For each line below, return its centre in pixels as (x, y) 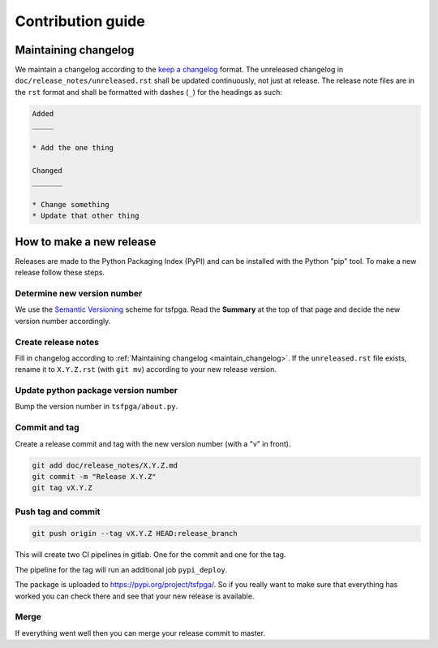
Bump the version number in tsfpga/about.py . (97, 407)
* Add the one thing (73, 147)
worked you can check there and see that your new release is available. (135, 596)
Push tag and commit (58, 512)
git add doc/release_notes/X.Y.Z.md (105, 465)
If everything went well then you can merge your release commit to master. (140, 633)
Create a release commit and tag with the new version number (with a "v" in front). (153, 443)
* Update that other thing (86, 216)
